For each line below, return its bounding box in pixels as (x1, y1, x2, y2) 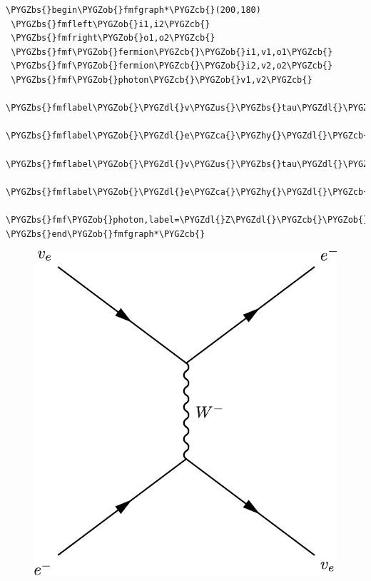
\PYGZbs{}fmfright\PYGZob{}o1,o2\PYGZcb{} (11, 33, 215, 44)
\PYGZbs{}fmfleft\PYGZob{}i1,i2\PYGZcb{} (11, 19, 210, 29)
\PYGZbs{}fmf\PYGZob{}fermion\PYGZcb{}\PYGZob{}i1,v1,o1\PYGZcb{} (11, 46, 333, 57)
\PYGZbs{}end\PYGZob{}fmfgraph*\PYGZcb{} (6, 228, 205, 239)
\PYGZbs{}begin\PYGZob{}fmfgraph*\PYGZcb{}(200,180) (6, 5, 261, 15)
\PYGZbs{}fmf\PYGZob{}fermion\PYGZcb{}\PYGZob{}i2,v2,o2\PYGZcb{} (11, 61, 333, 71)
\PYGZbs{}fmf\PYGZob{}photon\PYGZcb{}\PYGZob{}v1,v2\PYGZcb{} (11, 74, 312, 85)
